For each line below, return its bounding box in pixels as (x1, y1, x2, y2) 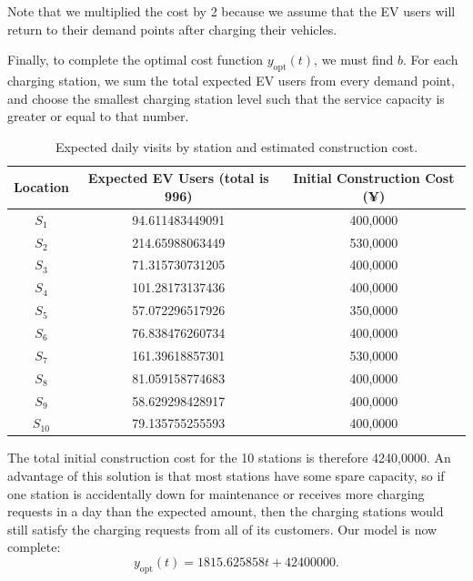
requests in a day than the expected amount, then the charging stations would (7, 502, 444, 521)
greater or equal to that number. (7, 107, 189, 126)
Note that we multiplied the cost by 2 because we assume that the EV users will (7, 2, 456, 20)
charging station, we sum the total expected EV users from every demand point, (7, 70, 455, 89)
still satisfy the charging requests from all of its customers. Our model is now (7, 519, 438, 538)
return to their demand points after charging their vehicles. (7, 19, 337, 38)
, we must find (314, 50, 394, 69)
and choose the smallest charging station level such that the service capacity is (7, 88, 445, 107)
